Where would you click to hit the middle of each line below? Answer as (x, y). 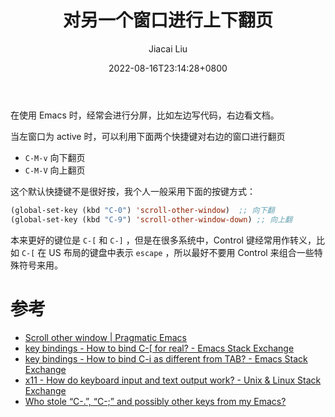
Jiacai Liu (168, 48)
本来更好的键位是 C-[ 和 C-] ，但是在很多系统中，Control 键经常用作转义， (163, 240)
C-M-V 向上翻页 (55, 170)
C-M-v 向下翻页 (55, 157)
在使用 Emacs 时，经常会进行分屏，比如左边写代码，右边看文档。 (145, 115)
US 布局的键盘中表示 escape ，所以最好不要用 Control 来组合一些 (181, 252)
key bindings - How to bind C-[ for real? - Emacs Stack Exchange (159, 348)
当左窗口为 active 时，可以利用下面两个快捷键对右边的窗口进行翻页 (148, 136)
